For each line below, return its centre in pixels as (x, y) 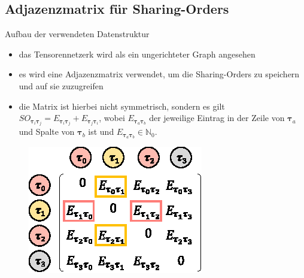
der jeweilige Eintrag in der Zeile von (217, 118)
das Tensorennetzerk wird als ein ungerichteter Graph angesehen (137, 54)
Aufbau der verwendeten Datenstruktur (77, 34)
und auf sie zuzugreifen (61, 85)
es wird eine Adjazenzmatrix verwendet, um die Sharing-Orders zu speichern (159, 74)
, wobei (112, 118)
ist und (101, 132)
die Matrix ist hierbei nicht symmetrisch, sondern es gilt (122, 106)
